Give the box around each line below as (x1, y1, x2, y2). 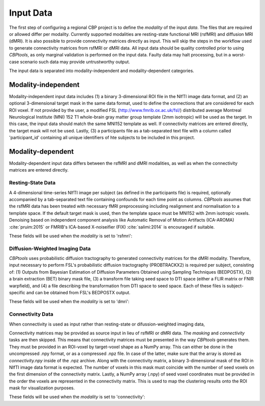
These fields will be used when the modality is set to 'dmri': (9, 299, 130, 304)
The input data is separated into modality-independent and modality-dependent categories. (9, 68, 194, 74)
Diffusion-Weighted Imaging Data (9, 245, 91, 252)
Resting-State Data (9, 179, 56, 186)
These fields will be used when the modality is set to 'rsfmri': (9, 233, 132, 239)
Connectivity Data (9, 311, 53, 318)
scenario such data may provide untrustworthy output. (20, 59, 130, 65)
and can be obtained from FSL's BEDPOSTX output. (26, 290, 131, 296)
